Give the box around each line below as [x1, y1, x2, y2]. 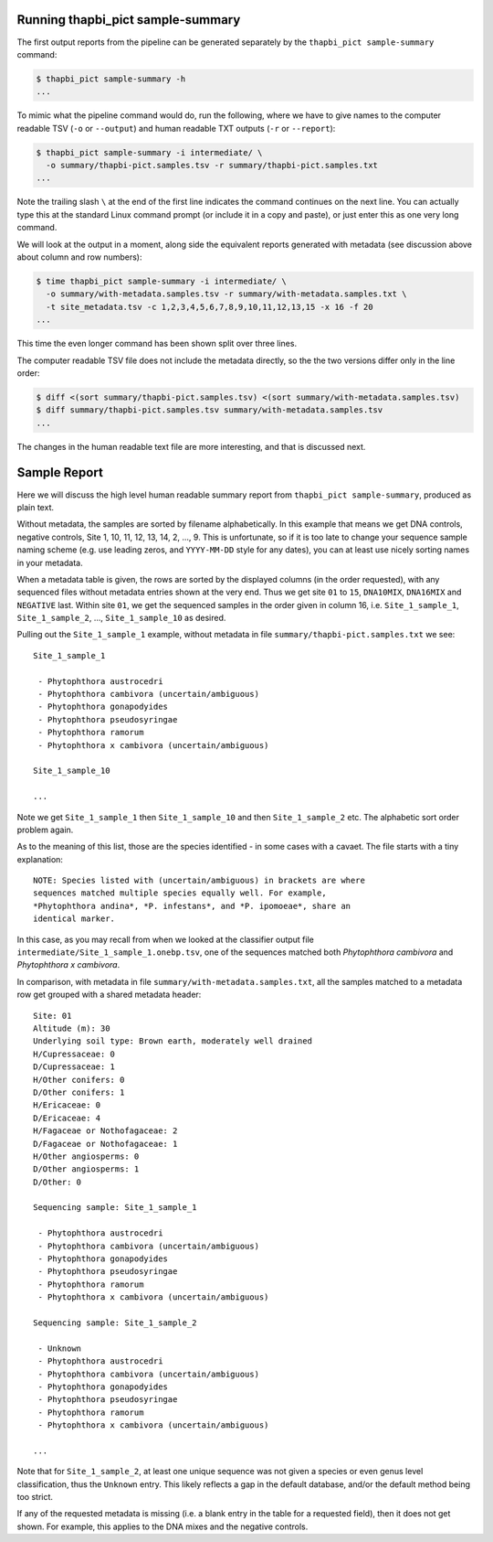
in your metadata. [16, 557, 83, 568]
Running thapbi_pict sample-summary [16, 12, 241, 27]
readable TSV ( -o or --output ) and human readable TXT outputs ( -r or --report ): [16, 123, 336, 134]
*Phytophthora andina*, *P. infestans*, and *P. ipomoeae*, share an [33, 901, 351, 911]
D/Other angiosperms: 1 [33, 1164, 140, 1174]
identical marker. [33, 914, 116, 924]
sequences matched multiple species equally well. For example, [33, 888, 328, 898]
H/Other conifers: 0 [33, 1075, 125, 1085]
